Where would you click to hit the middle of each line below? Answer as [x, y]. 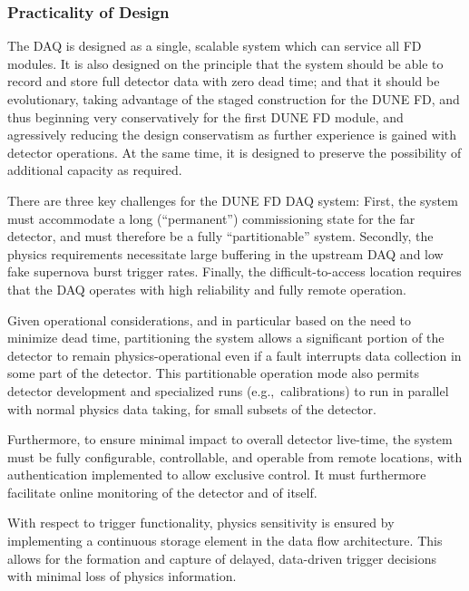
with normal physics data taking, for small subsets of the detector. [192, 408]
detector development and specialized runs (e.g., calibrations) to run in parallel [228, 390]
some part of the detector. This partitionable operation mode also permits [213, 373]
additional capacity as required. [95, 170]
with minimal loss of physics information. [122, 576]
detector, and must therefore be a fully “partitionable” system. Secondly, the [220, 236]
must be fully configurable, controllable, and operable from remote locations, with [235, 456]
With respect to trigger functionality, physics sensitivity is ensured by [201, 523]
